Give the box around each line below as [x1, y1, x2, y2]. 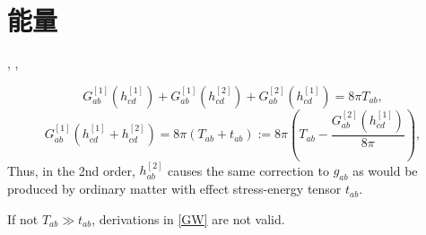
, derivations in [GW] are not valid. [91, 209, 285, 228]
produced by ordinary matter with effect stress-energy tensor [7, 179, 342, 198]
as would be [352, 161, 418, 179]
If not [7, 209, 39, 228]
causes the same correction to [168, 161, 329, 179]
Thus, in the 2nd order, [7, 161, 135, 179]
